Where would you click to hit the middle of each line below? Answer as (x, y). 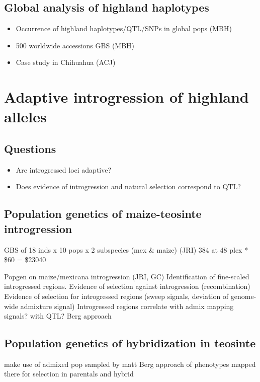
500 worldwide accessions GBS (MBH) (75, 45)
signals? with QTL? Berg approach (58, 316)
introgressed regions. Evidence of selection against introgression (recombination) (127, 286)
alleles (25, 117)
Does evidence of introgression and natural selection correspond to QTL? (128, 186)
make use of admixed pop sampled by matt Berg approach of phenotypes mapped (130, 364)
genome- (243, 296)
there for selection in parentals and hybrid (69, 374)
